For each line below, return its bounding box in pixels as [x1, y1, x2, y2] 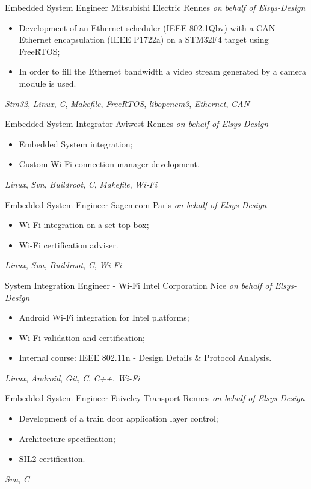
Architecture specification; [19, 432, 115, 444]
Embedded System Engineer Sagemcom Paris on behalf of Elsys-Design [5, 198, 267, 211]
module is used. [19, 76, 76, 89]
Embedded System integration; [19, 137, 133, 150]
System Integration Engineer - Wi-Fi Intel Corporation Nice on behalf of [5, 278, 272, 291]
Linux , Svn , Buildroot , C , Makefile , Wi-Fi [5, 177, 158, 190]
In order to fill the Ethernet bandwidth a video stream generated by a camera [19, 65, 307, 78]
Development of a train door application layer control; [19, 412, 218, 425]
